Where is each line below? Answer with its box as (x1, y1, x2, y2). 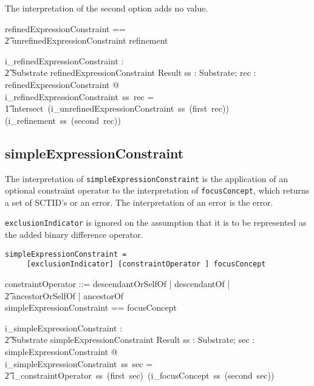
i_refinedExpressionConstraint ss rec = (5, 90, 154, 103)
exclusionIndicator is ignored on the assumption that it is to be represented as (5, 216, 307, 229)
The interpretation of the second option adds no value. (5, 2, 208, 14)
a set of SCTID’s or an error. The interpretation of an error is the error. (5, 195, 273, 208)
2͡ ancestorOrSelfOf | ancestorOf (5, 289, 124, 302)
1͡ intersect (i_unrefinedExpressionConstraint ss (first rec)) (5, 102, 229, 115)
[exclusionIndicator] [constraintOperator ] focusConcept (26, 260, 266, 269)
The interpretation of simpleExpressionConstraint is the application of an (5, 172, 288, 185)
